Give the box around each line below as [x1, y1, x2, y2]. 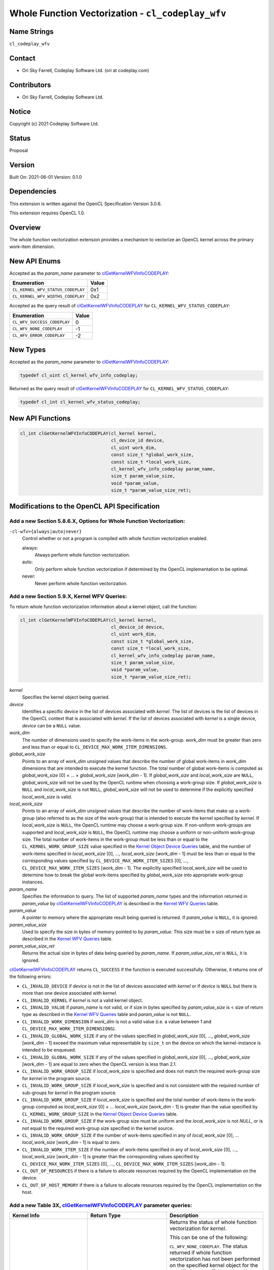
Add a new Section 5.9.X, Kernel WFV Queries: [9, 593, 127, 600]
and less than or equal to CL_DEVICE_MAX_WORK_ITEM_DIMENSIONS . [22, 744, 167, 750]
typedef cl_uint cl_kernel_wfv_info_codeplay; [20, 372, 138, 378]
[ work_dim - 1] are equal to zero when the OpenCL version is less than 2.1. [22, 1061, 177, 1067]
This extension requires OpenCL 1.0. [9, 210, 85, 216]
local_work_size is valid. [22, 793, 73, 800]
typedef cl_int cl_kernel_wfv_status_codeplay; [20, 399, 141, 405]
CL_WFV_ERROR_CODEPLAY [12, 333, 65, 338]
